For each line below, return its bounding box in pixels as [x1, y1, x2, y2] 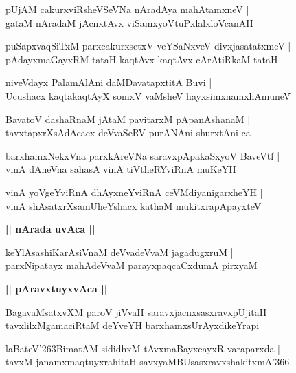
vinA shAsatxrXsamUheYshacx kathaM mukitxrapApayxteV [5, 198, 262, 213]
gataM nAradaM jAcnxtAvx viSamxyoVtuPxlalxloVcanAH [5, 15, 253, 30]
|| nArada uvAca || [5, 222, 95, 236]
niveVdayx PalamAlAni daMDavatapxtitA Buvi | [5, 75, 212, 89]
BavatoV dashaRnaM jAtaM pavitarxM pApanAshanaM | [5, 111, 251, 126]
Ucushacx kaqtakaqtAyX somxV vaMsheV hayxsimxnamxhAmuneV [5, 88, 291, 103]
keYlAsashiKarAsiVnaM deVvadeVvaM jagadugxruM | [5, 244, 234, 259]
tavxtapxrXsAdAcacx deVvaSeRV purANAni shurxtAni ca [5, 125, 251, 140]
